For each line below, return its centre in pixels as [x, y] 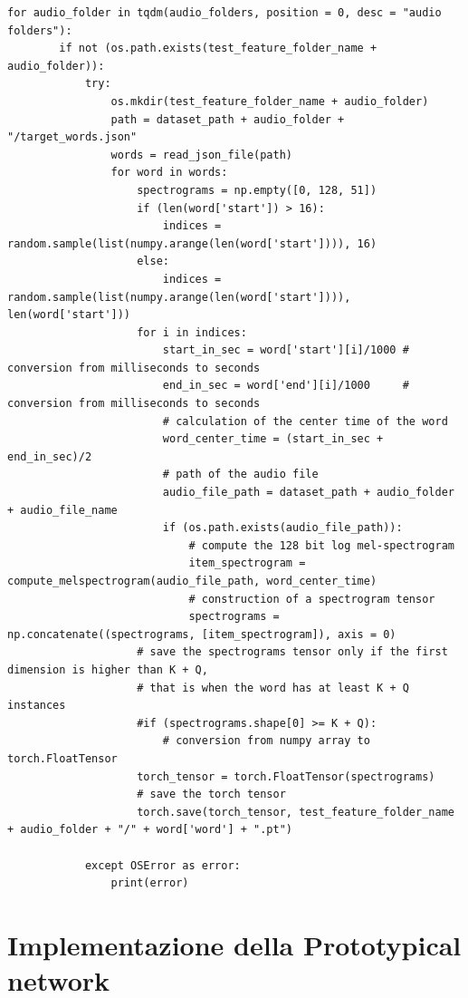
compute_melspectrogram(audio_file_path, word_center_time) [192, 581]
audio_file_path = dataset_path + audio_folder [308, 493]
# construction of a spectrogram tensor [312, 599]
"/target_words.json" [72, 137]
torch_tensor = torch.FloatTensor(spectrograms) [286, 776]
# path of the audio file [240, 475]
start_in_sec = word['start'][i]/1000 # [286, 350]
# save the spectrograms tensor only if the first [292, 652]
